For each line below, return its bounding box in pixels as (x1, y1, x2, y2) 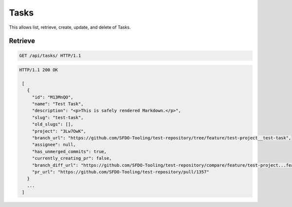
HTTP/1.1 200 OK (19, 67, 58, 73)
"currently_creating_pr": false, (32, 155, 112, 161)
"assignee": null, (32, 142, 76, 148)
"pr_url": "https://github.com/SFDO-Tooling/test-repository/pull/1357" (32, 169, 209, 174)
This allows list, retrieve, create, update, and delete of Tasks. (9, 24, 131, 30)
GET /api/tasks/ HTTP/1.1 (19, 52, 81, 58)
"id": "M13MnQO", (32, 94, 73, 100)
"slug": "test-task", (32, 115, 84, 120)
